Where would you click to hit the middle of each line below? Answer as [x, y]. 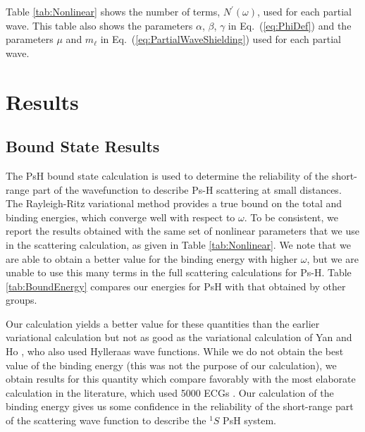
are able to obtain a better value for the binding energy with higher [152, 258]
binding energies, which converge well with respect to [120, 217]
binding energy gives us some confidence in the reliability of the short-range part [180, 406]
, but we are [333, 258]
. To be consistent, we [291, 217]
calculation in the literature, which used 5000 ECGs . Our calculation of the [170, 392]
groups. [21, 300]
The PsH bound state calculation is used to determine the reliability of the [167, 175]
